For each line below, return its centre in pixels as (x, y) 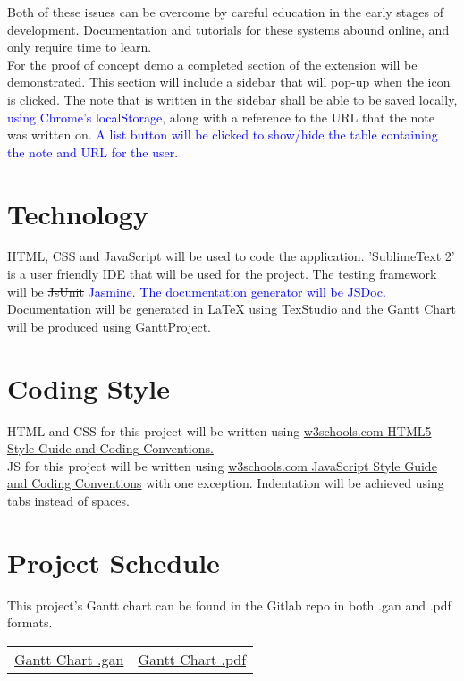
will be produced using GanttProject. (109, 326)
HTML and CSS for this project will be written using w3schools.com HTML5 (219, 430)
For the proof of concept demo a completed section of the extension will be (212, 64)
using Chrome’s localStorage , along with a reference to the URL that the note (221, 117)
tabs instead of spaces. (68, 500)
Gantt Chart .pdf (192, 659)
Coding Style (89, 387)
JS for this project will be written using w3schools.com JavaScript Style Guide (222, 465)
